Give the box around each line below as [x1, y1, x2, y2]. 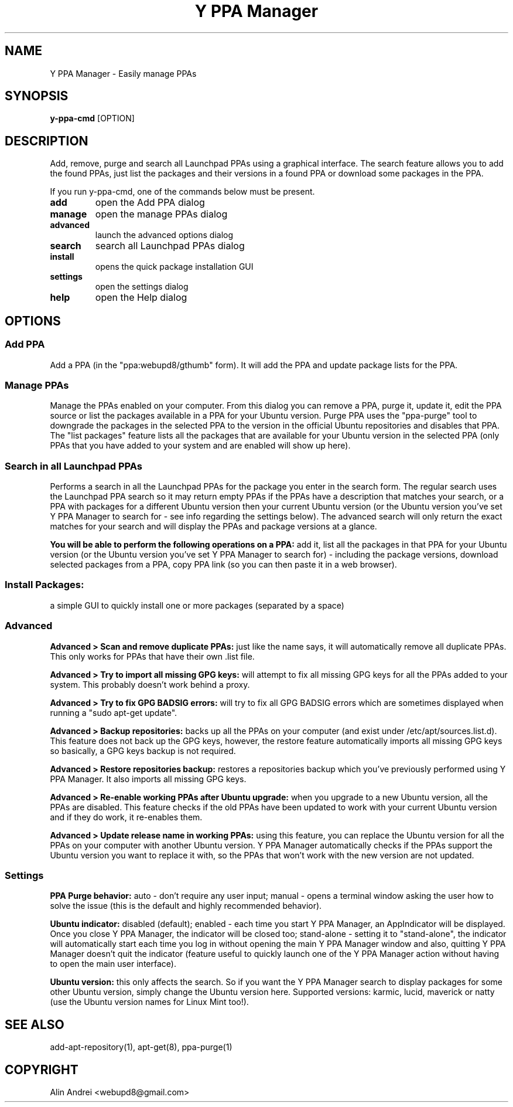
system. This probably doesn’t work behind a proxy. [50, 679, 250, 690]
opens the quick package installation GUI [95, 262, 254, 272]
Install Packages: [5, 579, 84, 591]
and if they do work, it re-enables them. [50, 811, 203, 822]
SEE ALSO [5, 1017, 64, 1032]
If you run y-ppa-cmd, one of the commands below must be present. [50, 186, 315, 197]
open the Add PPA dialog [95, 196, 205, 209]
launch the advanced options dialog [95, 230, 234, 240]
